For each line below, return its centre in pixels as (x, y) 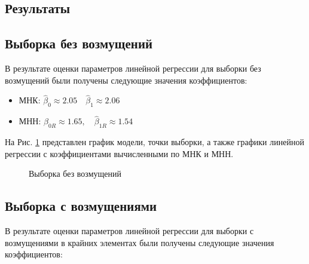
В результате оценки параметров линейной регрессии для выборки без (133, 68)
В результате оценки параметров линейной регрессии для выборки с (129, 231)
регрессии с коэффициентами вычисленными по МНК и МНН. (119, 153)
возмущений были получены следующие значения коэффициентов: (126, 80)
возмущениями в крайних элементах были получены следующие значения (140, 242)
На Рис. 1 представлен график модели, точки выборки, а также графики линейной (154, 142)
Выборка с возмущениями (81, 206)
